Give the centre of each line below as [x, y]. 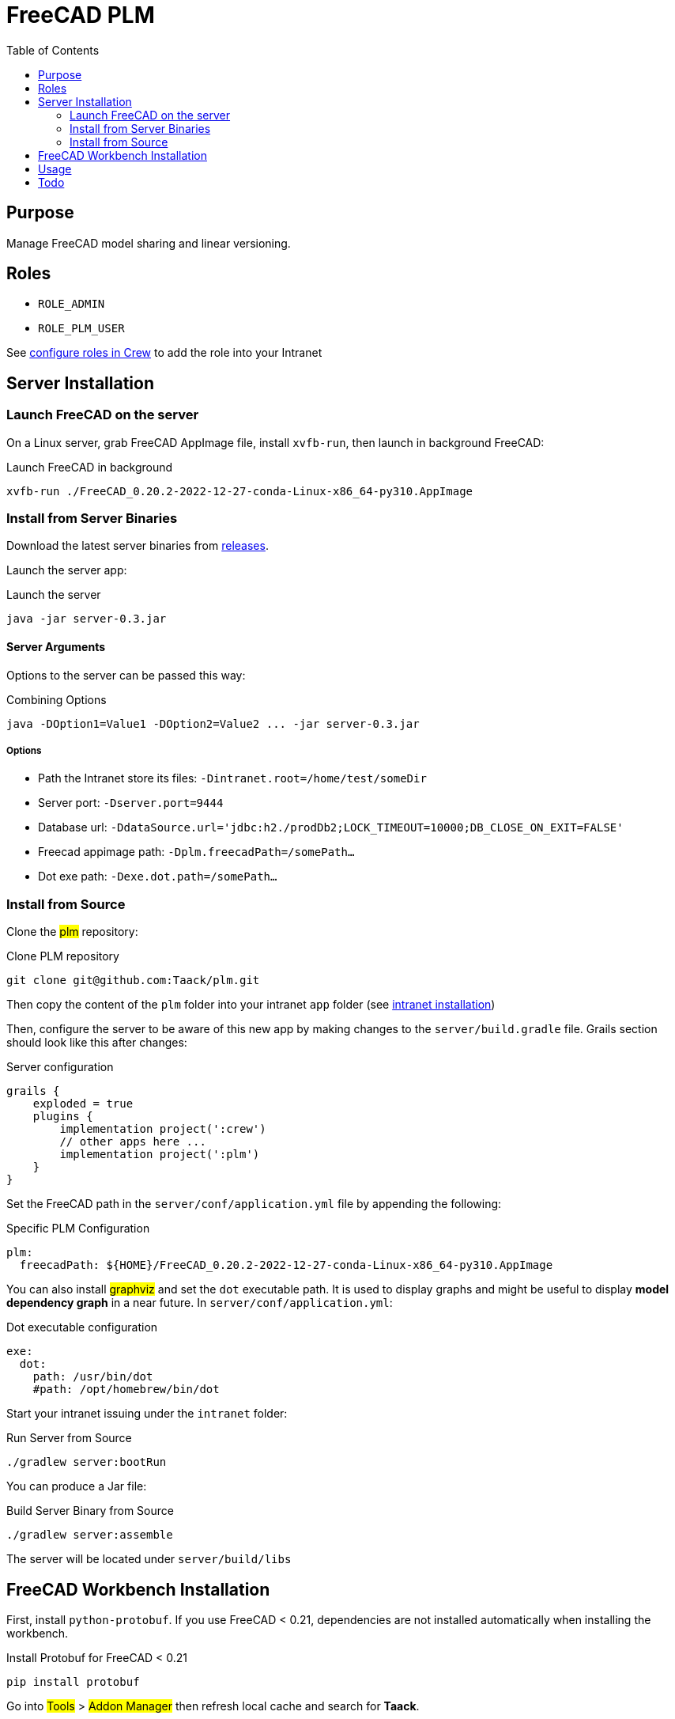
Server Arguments [56, 647]
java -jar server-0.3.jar [87, 619]
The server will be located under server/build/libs [149, 1559]
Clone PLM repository [63, 956]
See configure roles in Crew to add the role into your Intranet [164, 353]
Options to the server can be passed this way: [126, 675]
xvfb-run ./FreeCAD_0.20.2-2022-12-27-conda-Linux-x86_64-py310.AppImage [240, 491]
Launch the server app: [67, 570]
